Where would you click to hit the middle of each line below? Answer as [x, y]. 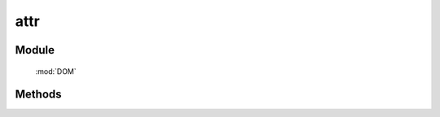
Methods [38, 95]
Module [35, 50]
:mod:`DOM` [56, 71]
